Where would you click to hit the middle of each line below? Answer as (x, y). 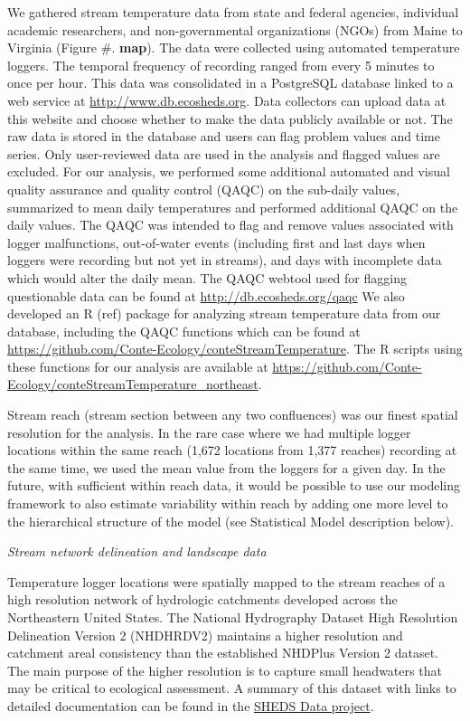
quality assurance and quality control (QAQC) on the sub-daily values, (204, 189)
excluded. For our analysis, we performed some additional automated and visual (229, 171)
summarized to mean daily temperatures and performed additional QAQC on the (233, 207)
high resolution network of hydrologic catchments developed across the (202, 599)
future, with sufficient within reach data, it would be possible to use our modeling (234, 485)
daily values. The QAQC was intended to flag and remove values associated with (230, 225)
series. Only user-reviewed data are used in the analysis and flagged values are (224, 153)
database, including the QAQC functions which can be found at (184, 331)
